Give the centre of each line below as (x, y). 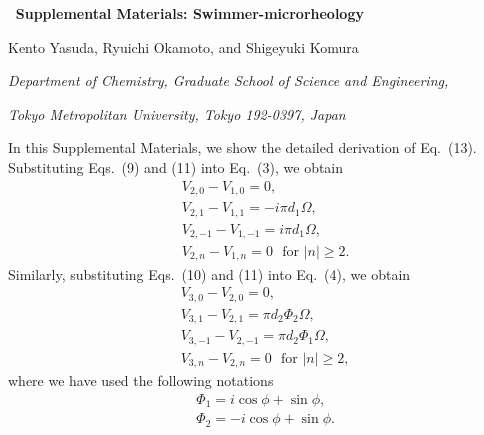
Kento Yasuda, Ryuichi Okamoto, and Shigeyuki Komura (183, 46)
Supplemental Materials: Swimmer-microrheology (189, 13)
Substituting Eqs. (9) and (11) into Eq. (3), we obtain (176, 166)
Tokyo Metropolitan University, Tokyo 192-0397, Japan (177, 113)
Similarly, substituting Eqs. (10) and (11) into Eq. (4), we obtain (209, 273)
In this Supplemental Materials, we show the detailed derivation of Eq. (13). (242, 147)
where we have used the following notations (141, 380)
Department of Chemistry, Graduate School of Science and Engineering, (228, 80)
